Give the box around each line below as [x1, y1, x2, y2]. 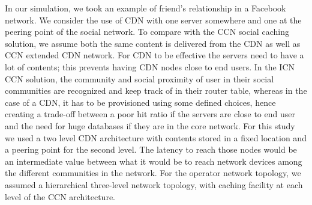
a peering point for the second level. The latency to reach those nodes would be [5, 143, 297, 156]
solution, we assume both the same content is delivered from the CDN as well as [5, 37, 301, 49]
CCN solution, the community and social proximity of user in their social [5, 72, 274, 85]
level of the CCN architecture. [5, 190, 116, 203]
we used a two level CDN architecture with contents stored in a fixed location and [5, 131, 307, 144]
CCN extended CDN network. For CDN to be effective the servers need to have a [5, 49, 304, 61]
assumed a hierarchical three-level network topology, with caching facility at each [5, 178, 303, 191]
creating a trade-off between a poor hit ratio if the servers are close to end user [5, 108, 295, 120]
